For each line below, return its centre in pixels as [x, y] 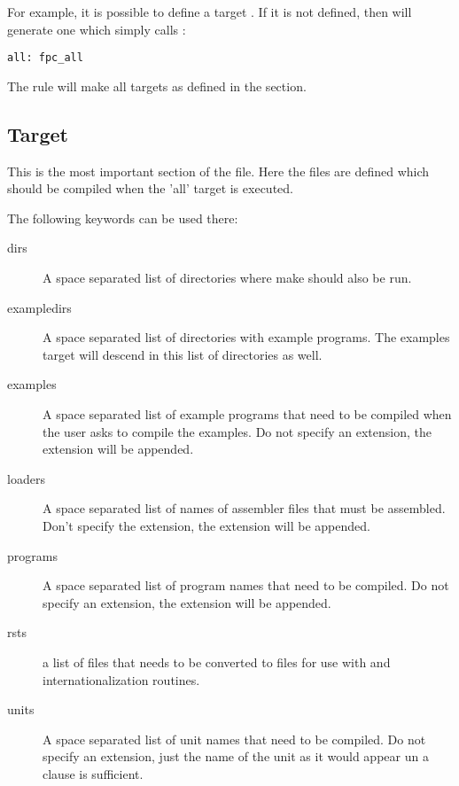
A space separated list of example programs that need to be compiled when [247, 413]
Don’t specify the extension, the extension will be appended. [206, 525]
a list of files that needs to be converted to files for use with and [217, 661]
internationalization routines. [121, 679]
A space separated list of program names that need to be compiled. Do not [246, 585]
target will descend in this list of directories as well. [183, 354]
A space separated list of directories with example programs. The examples [246, 337]
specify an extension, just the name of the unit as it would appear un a [236, 756]
